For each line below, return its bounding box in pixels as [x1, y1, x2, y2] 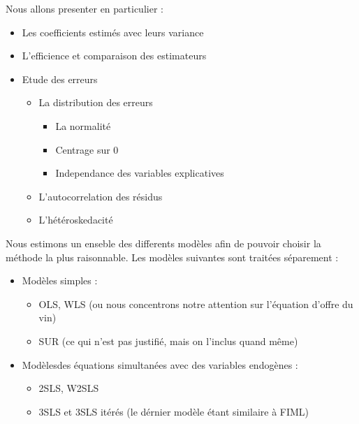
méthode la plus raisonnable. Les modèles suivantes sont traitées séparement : [6, 249, 339, 264]
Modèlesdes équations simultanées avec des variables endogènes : [22, 357, 298, 372]
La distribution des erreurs [38, 95, 153, 110]
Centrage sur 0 [55, 142, 119, 156]
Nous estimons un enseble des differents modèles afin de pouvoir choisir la [6, 235, 321, 250]
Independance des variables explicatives [55, 166, 224, 180]
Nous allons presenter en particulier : [6, 1, 163, 15]
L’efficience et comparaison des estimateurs [22, 48, 207, 63]
